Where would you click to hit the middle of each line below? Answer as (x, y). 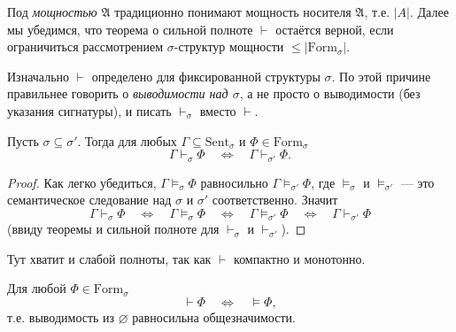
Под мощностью (52, 12)
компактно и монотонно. (300, 258)
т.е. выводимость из (61, 317)
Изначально (39, 76)
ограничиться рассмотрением (85, 46)
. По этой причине (381, 76)
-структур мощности (229, 46)
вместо (218, 110)
